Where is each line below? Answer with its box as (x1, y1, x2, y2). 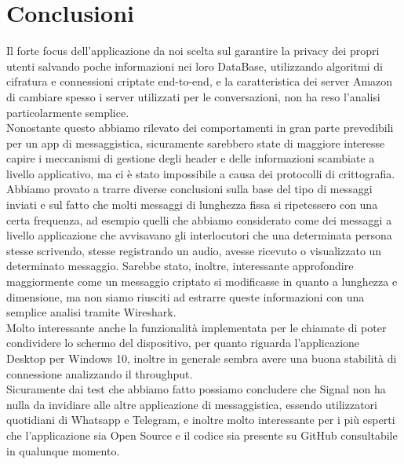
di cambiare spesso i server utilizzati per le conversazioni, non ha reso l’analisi (6, 88, 380, 104)
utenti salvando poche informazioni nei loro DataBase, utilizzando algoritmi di (6, 57, 383, 74)
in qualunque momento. (6, 442, 120, 459)
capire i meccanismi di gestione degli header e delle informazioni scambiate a (6, 150, 375, 166)
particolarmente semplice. (6, 104, 129, 120)
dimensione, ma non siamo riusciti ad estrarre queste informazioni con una (6, 288, 365, 305)
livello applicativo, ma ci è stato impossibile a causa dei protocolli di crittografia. (6, 165, 395, 181)
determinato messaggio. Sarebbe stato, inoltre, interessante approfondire (6, 258, 354, 274)
